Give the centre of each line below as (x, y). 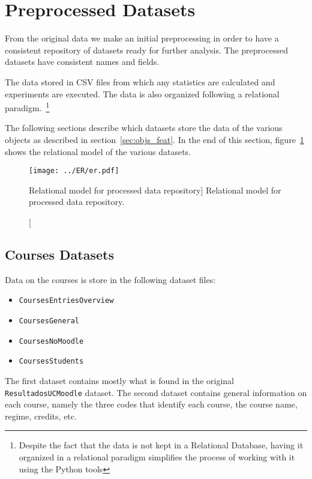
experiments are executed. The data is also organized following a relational (142, 93)
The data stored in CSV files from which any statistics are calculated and (140, 81)
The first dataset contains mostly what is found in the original (119, 380)
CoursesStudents (51, 362)
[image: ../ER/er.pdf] (74, 171)
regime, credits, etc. (41, 416)
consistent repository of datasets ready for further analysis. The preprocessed (146, 50)
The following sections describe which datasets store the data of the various (144, 128)
